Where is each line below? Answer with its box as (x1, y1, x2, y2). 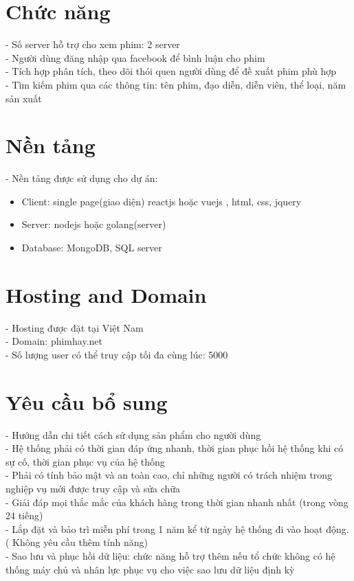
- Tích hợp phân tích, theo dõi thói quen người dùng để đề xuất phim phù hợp (5, 64, 337, 78)
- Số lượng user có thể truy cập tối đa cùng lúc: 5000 (5, 347, 228, 361)
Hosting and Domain (5, 280, 207, 308)
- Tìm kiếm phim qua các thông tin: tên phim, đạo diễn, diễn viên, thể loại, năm (5, 77, 346, 91)
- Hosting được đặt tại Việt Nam (5, 320, 144, 334)
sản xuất (5, 91, 42, 105)
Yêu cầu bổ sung (5, 387, 168, 415)
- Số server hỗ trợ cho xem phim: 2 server (5, 37, 180, 52)
